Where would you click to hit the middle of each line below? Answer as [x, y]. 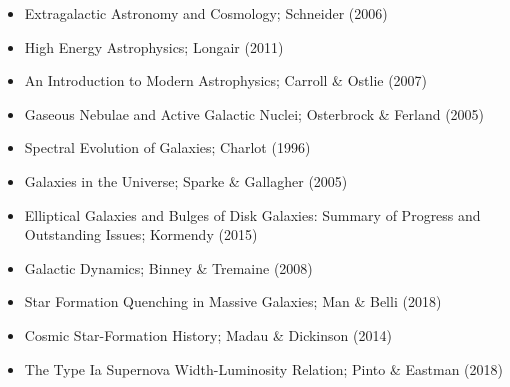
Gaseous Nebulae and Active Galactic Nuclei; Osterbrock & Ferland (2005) [254, 113]
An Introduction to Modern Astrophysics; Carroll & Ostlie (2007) [226, 80]
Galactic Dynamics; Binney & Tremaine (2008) [168, 267]
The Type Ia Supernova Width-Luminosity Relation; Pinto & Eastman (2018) [263, 368]
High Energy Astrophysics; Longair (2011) [154, 46]
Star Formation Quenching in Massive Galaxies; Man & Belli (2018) [233, 301]
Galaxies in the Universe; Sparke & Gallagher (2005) [186, 180]
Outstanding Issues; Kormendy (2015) [141, 234]
